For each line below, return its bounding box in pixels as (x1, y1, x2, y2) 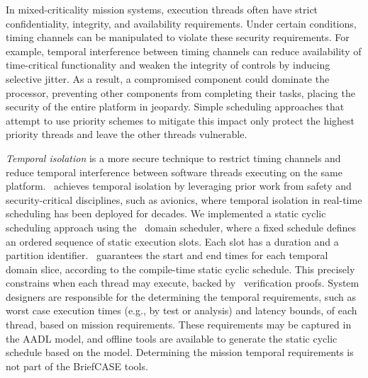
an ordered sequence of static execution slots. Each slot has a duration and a (6, 234, 339, 248)
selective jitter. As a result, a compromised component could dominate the (6, 71, 330, 86)
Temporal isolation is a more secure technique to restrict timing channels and (6, 150, 341, 165)
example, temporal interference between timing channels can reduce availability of (6, 43, 362, 58)
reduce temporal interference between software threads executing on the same (6, 164, 342, 179)
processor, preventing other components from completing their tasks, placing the (6, 85, 355, 100)
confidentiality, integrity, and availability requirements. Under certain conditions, (6, 16, 357, 30)
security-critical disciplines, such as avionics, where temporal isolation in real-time (6, 192, 362, 207)
